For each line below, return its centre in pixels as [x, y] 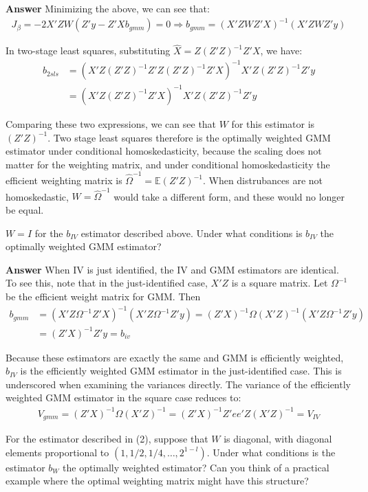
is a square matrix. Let [280, 283]
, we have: [281, 51]
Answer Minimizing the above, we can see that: [108, 8]
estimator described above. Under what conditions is [192, 233]
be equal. [25, 210]
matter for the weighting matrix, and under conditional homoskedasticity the [168, 164]
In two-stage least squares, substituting [88, 51]
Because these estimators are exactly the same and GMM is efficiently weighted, [175, 357]
